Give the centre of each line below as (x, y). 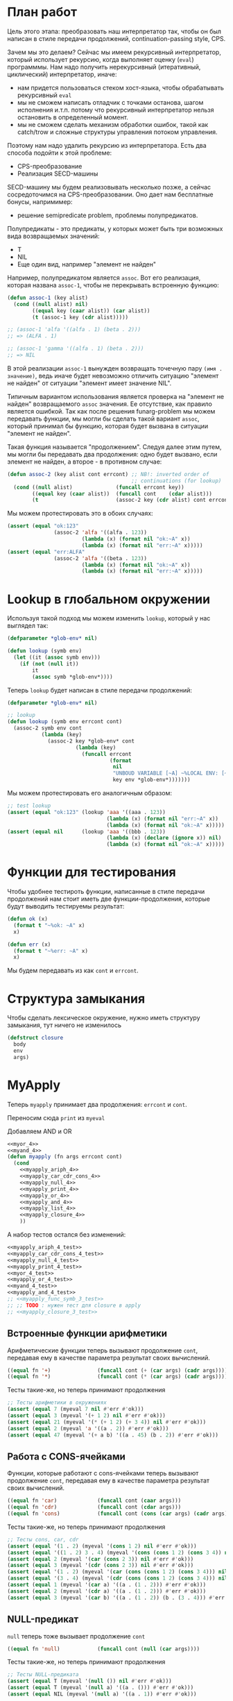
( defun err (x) (29, 945)
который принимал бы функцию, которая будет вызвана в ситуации (108, 426)
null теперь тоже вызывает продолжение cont (76, 1636)
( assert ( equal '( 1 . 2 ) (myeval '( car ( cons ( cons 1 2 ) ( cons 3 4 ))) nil (118, 1572)
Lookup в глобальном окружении (109, 599)
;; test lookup (29, 806)
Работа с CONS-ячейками (67, 1456)
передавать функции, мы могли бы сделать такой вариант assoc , (103, 418)
